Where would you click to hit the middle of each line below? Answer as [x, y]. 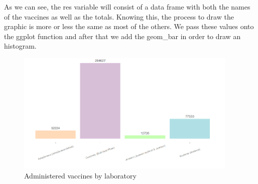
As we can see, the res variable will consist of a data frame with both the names [127, 7]
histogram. [20, 46]
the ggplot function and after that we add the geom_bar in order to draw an [122, 36]
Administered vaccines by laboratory [80, 175]
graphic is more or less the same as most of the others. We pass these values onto [129, 26]
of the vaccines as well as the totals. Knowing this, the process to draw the [119, 16]
